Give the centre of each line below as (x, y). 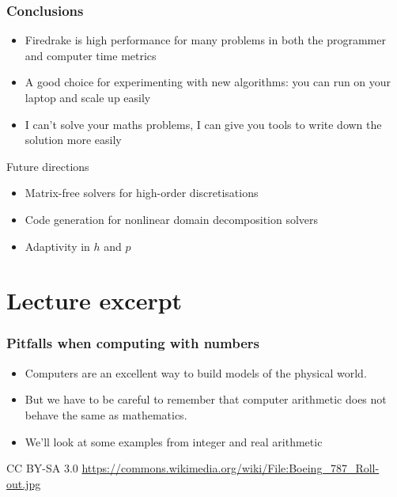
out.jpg (24, 483)
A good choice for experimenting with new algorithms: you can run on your (208, 82)
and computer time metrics (91, 55)
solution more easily (73, 140)
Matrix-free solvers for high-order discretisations (142, 193)
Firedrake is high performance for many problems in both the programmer (205, 40)
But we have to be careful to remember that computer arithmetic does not (206, 399)
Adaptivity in (57, 246)
